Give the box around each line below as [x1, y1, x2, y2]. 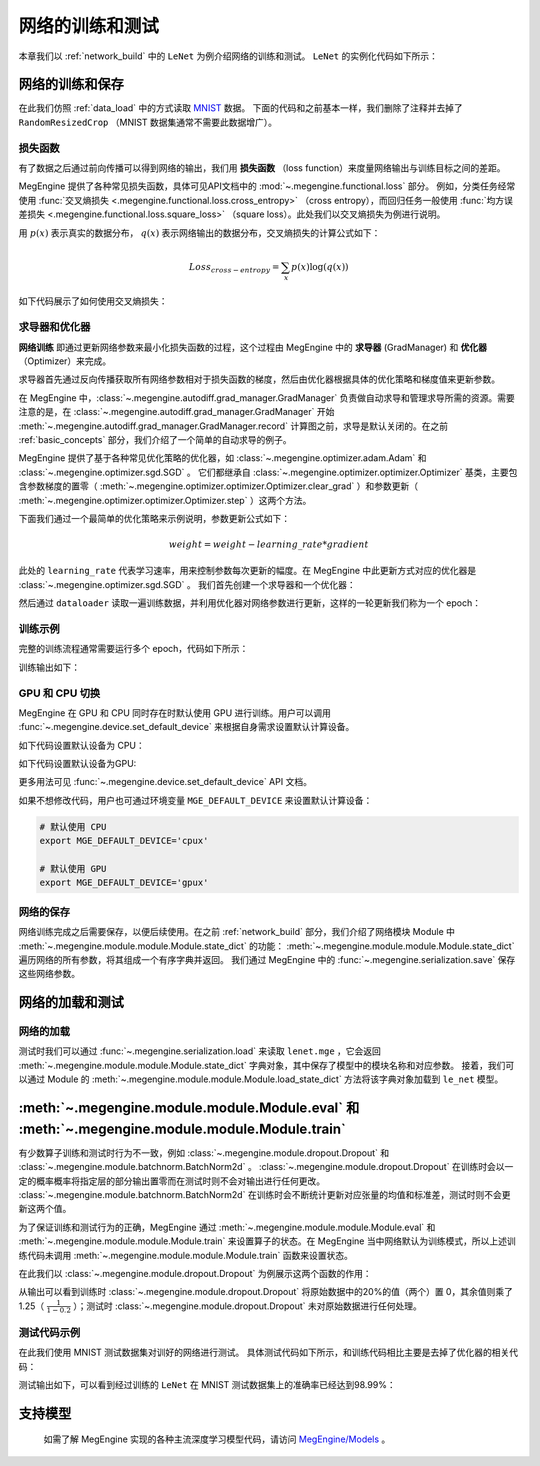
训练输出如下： [18, 661, 80, 673]
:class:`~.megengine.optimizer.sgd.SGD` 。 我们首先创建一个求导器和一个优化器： [18, 578, 357, 590]
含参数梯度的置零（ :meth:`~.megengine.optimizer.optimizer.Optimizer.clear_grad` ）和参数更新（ [18, 480, 419, 492]
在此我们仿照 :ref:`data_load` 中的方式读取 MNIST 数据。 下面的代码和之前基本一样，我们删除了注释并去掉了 [18, 102, 464, 114]
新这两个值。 [18, 1203, 72, 1215]
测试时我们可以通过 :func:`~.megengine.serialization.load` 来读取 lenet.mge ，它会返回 [18, 1045, 382, 1057]
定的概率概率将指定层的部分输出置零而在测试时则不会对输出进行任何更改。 [18, 1175, 325, 1187]
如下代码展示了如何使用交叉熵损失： [18, 295, 168, 307]
